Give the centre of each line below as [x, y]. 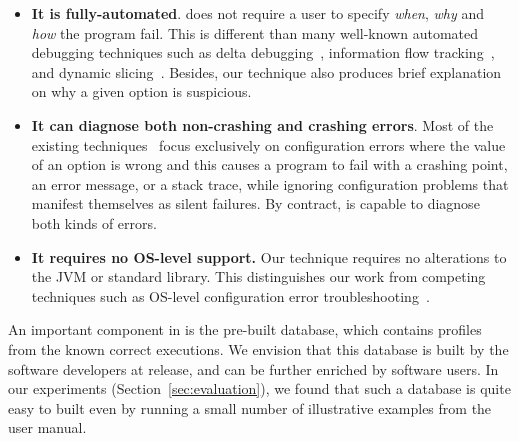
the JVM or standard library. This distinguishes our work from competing [258, 276]
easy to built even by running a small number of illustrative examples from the [250, 407]
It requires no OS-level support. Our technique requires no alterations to [269, 256]
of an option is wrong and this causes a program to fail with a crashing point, [269, 164]
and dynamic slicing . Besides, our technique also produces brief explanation [266, 71]
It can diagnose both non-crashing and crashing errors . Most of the [262, 124]
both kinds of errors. [94, 222]
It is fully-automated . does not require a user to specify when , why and [258, 13]
